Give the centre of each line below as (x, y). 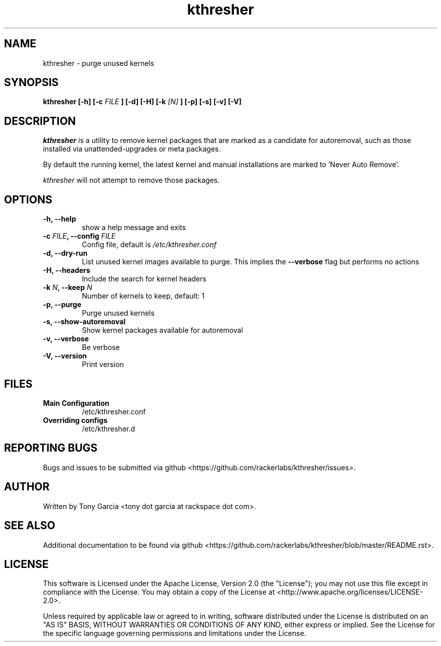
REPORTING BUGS (51, 448)
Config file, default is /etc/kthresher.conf (149, 245)
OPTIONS (28, 199)
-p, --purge (62, 305)
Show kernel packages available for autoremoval (162, 330)
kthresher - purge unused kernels (99, 63)
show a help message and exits (134, 228)
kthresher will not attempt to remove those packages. (131, 180)
